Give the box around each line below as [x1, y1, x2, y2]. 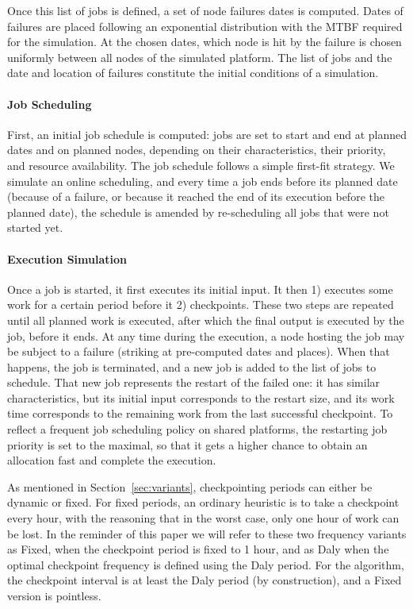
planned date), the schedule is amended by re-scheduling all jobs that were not [7, 203, 389, 220]
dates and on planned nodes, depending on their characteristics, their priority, [7, 141, 386, 158]
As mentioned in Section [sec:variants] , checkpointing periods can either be [7, 478, 373, 495]
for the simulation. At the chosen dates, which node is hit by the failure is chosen [7, 33, 402, 50]
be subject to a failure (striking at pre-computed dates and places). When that [7, 343, 390, 360]
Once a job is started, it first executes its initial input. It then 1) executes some [7, 280, 393, 297]
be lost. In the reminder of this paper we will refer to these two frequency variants [7, 525, 407, 542]
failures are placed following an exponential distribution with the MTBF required [7, 17, 403, 34]
